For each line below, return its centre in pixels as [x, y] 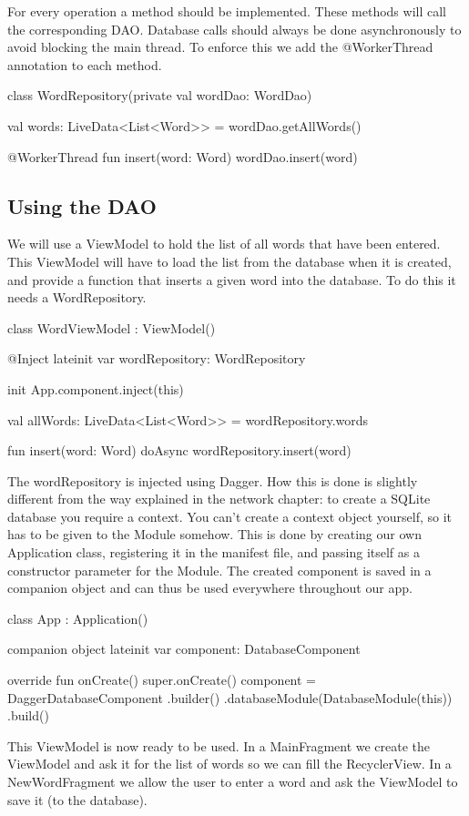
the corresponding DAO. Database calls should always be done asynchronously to [234, 29]
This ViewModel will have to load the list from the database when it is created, [229, 261]
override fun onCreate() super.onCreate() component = [162, 680]
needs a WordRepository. [77, 297]
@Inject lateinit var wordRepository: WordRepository [157, 358]
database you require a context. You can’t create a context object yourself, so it [230, 516]
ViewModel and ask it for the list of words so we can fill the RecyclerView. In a [229, 764]
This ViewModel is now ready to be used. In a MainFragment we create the [219, 745]
